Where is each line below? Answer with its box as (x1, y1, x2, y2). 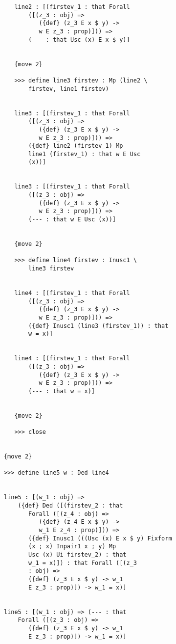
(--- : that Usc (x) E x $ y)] (28, 36, 130, 43)
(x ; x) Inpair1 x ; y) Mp (28, 543, 116, 550)
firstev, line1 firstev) (28, 85, 109, 92)
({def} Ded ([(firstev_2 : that (18, 502, 123, 510)
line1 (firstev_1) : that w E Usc (28, 150, 141, 158)
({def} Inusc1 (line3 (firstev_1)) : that (28, 322, 169, 329)
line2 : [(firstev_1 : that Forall (14, 3, 130, 10)
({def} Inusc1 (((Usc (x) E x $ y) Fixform (28, 535, 172, 542)
